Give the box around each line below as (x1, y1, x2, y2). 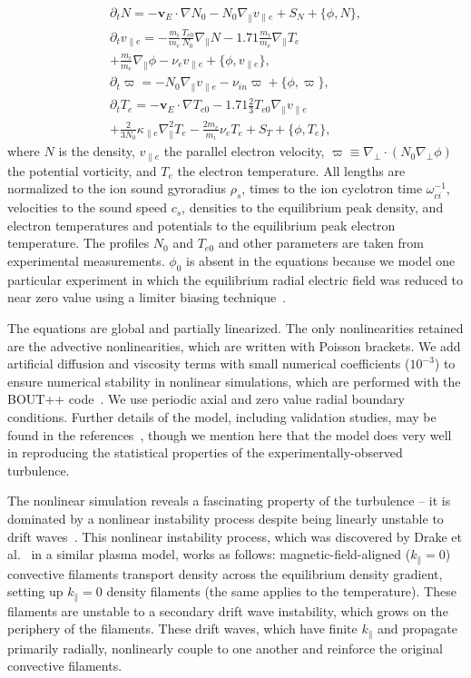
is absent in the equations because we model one (186, 251, 456, 270)
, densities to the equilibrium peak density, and (182, 198, 444, 217)
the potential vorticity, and (7, 161, 157, 180)
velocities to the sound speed (7, 198, 167, 217)
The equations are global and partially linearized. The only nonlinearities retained (7, 319, 464, 338)
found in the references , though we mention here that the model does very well (7, 425, 452, 444)
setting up (7, 582, 64, 601)
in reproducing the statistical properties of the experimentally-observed (7, 443, 403, 462)
